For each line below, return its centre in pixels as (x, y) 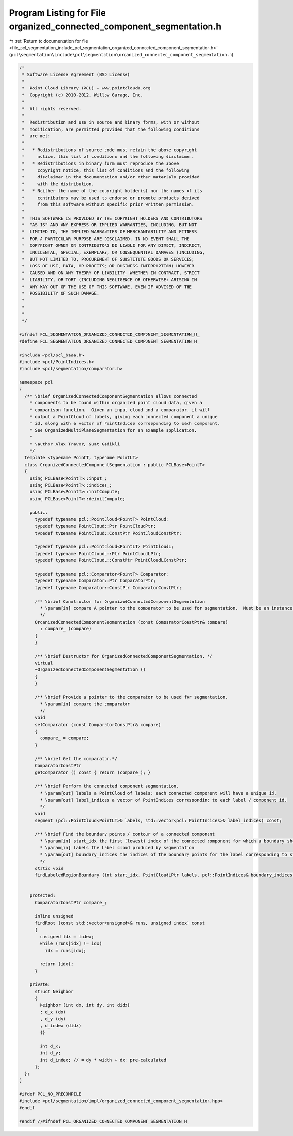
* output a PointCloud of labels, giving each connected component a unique (124, 417)
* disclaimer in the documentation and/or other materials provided (111, 177)
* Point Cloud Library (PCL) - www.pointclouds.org (86, 88)
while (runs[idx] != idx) (71, 944)
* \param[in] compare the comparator (85, 704)
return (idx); (57, 964)
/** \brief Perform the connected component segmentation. (107, 786)
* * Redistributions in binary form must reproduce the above (101, 163)
